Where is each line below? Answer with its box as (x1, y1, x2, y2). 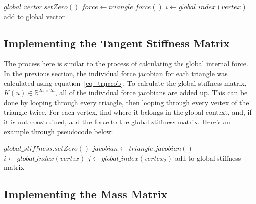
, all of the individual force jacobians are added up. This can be (55, 87, 248, 98)
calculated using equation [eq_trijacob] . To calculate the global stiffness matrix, (4, 78, 247, 88)
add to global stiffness (175, 152, 241, 163)
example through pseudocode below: (4, 126, 113, 136)
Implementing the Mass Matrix (4, 186, 168, 202)
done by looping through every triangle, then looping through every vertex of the (4, 97, 249, 107)
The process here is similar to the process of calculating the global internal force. (4, 58, 248, 69)
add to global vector (4, 11, 65, 21)
